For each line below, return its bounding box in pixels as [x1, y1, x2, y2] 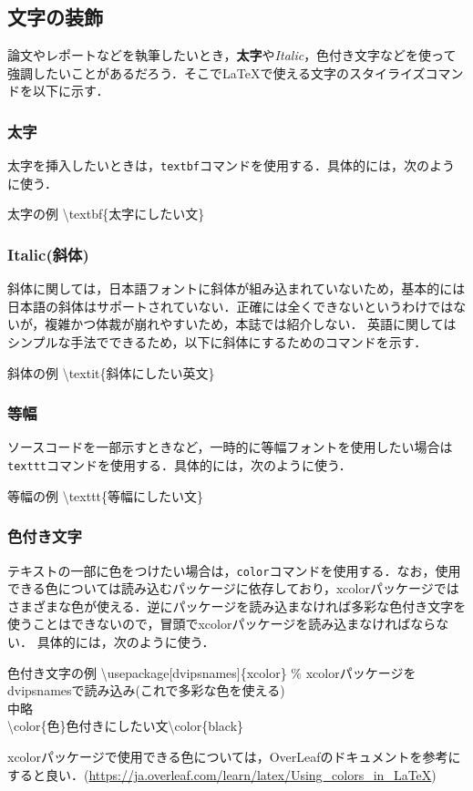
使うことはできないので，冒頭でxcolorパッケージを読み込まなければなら [7, 614, 437, 633]
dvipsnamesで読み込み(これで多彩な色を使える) [7, 681, 285, 700]
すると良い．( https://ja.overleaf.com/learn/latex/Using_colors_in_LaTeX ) [7, 765, 437, 784]
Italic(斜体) [7, 242, 89, 265]
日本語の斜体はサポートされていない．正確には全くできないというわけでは [7, 296, 454, 315]
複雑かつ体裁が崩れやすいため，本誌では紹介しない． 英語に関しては [45, 314, 457, 334]
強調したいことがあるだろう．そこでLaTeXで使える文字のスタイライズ [7, 63, 426, 82]
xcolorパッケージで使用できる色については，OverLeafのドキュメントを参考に [7, 746, 461, 765]
